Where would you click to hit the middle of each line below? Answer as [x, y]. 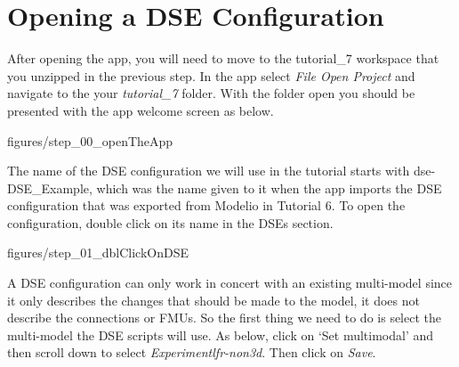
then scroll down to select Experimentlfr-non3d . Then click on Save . [192, 352]
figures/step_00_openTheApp [90, 140]
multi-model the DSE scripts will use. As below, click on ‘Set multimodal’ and [221, 334]
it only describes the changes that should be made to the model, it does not [213, 300]
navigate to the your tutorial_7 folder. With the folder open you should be [211, 93]
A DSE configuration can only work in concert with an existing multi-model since [230, 283]
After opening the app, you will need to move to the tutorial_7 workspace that [223, 58]
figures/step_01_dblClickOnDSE [98, 253]
